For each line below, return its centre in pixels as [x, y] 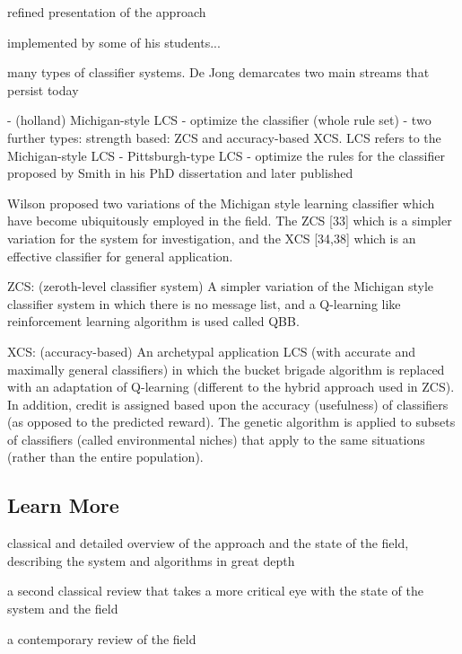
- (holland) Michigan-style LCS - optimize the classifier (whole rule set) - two [219, 120]
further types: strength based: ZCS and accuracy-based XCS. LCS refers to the [224, 137]
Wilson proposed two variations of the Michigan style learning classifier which [221, 203]
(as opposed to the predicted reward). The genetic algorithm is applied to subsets [231, 422]
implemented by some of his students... [114, 42]
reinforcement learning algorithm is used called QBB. [153, 321]
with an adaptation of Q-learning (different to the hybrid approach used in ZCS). [231, 387]
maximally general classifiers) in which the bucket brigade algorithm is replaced [226, 369]
